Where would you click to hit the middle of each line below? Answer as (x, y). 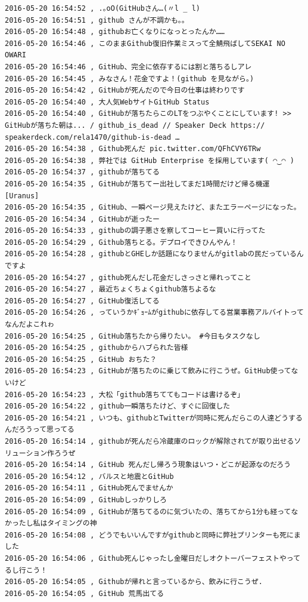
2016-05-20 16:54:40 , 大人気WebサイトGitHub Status (107, 102)
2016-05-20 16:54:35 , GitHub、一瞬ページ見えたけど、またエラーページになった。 (153, 208)
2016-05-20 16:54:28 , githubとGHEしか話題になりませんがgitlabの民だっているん (154, 254)
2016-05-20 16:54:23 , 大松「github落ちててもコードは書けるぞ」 (125, 394)
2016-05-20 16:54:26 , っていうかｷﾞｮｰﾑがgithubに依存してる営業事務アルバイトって (154, 313)
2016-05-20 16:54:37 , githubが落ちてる (82, 172)
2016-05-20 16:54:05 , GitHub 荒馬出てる (85, 593)
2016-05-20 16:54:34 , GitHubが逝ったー (82, 219)
